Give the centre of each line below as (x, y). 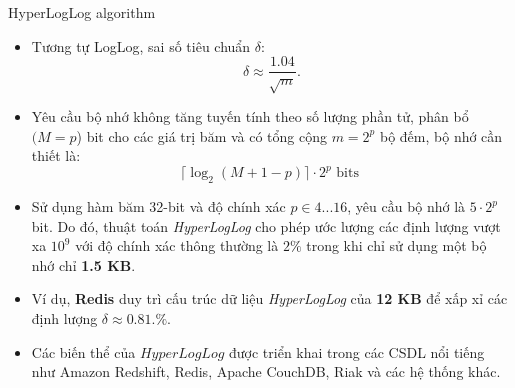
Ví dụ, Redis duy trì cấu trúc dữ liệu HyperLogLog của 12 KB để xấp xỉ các (269, 298)
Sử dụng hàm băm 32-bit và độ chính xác (158, 206)
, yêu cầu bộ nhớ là (406, 206)
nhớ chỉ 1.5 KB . (83, 264)
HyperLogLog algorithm (82, 12)
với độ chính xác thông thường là (177, 245)
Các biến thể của (83, 351)
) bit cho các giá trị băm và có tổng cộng (201, 135)
